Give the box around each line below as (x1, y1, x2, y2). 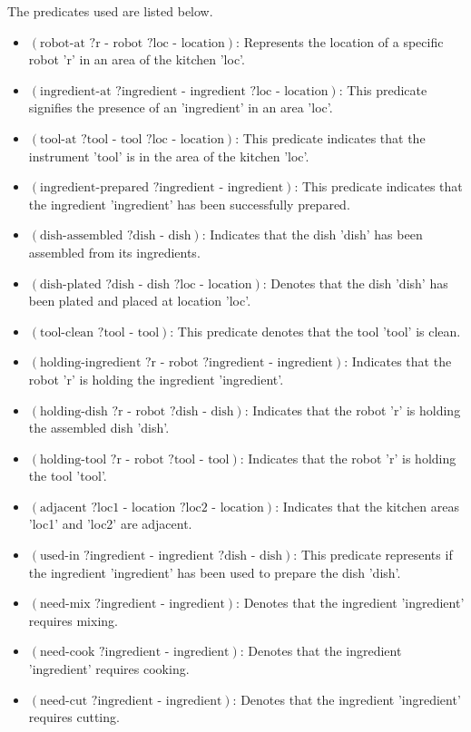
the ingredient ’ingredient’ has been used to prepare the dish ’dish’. (28, 562, 401, 581)
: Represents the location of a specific (236, 32, 444, 51)
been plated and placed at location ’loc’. (28, 291, 251, 310)
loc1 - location (97, 501, 176, 514)
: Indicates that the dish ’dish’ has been (201, 225, 423, 244)
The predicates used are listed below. (7, 2, 213, 20)
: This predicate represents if (293, 545, 453, 564)
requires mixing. (28, 610, 118, 630)
